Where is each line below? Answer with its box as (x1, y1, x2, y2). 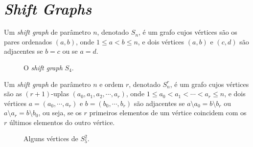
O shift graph (23, 62, 63, 72)
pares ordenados (4, 36, 52, 46)
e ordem (99, 79, 124, 89)
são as (4, 88, 22, 99)
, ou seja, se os (38, 107, 82, 118)
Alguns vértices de (23, 133, 78, 144)
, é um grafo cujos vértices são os (138, 27, 237, 37)
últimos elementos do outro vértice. (9, 117, 115, 127)
